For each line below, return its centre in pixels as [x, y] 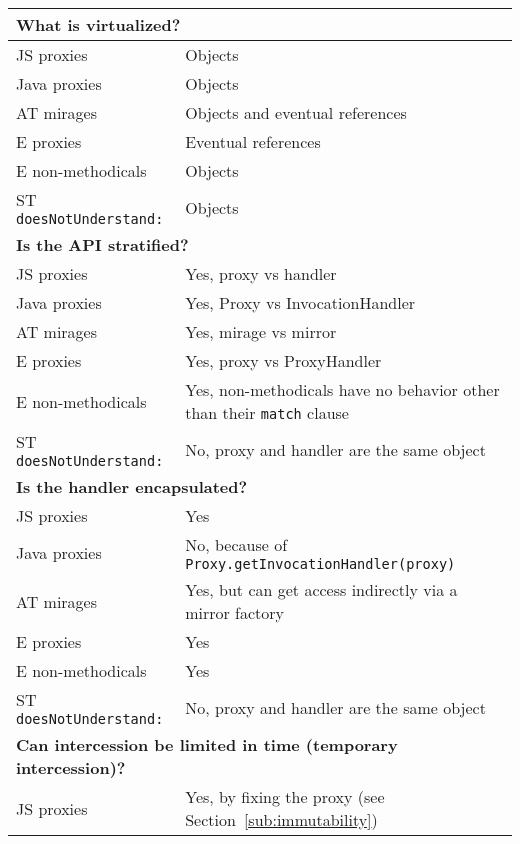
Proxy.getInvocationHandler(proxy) [320, 564]
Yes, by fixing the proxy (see [285, 796]
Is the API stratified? [102, 244]
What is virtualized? [98, 24]
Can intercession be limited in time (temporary [207, 744]
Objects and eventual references [296, 112]
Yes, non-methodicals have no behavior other [342, 389]
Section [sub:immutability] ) [281, 819]
